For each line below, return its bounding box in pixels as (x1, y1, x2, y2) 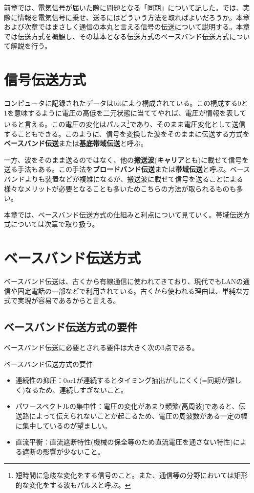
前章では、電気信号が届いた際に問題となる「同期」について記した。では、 (4, 2, 243, 12)
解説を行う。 (10, 41, 52, 51)
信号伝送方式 (4, 70, 86, 90)
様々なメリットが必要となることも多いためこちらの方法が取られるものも (4, 183, 236, 193)
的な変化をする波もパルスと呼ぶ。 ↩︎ (15, 479, 131, 490)
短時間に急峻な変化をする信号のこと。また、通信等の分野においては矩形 (15, 470, 248, 480)
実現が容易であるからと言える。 (17, 295, 120, 305)
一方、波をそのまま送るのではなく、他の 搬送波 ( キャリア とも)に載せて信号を (4, 154, 249, 164)
